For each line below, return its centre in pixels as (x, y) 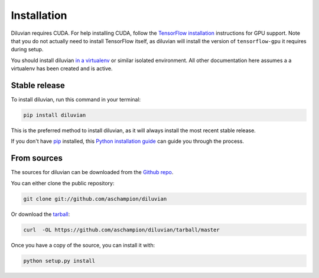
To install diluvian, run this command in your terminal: (76, 100)
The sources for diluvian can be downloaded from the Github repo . (92, 172)
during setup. (27, 50)
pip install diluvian (55, 115)
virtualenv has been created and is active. (62, 68)
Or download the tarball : (40, 214)
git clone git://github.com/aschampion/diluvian (95, 199)
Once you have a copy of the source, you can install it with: (83, 245)
